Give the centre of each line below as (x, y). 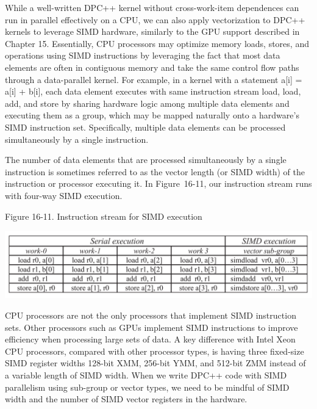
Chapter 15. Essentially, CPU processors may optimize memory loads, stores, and (157, 43)
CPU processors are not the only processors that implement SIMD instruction (151, 315)
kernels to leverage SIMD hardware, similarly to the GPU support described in (152, 31)
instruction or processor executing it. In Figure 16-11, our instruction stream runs (158, 183)
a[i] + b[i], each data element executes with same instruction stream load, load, (153, 91)
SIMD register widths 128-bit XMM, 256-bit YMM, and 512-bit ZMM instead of (155, 363)
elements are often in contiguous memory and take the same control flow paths (152, 67)
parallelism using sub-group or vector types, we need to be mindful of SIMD (147, 387)
